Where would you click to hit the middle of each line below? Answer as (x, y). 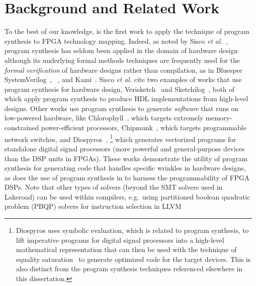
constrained (22, 128)
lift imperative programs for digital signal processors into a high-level (120, 240)
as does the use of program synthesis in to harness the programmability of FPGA (127, 177)
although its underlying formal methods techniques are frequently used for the (122, 60)
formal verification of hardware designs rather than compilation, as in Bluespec (124, 70)
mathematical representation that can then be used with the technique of (126, 249)
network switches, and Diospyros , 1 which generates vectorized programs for (120, 138)
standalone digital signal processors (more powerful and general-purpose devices (125, 148)
